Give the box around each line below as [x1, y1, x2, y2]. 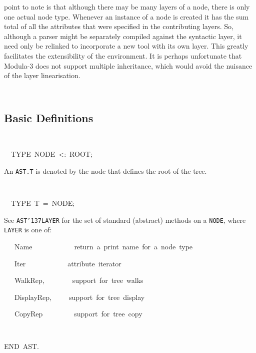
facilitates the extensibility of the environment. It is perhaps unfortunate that [4, 50, 242, 61]
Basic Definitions [4, 110, 93, 125]
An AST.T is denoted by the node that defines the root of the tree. [4, 165, 207, 176]
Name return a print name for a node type [14, 241, 193, 252]
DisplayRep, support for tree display [14, 291, 145, 302]
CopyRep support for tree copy [14, 308, 142, 319]
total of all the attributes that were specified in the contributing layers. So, [4, 21, 233, 32]
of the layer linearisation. [4, 70, 80, 81]
